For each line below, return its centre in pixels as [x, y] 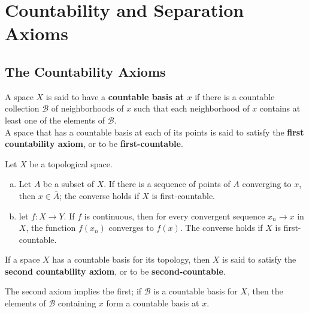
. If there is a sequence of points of [167, 184]
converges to [131, 228]
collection [22, 108]
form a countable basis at [153, 303]
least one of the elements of [55, 120]
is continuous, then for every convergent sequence [175, 216]
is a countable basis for [196, 291]
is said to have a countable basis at [115, 96]
